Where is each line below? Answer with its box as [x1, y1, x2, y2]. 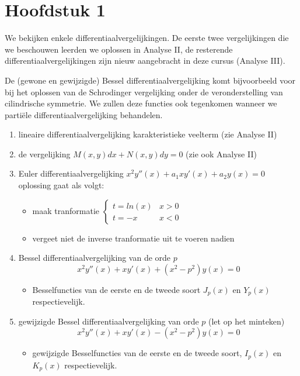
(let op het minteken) [208, 315, 285, 327]
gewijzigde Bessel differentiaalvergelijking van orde [18, 315, 199, 327]
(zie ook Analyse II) [186, 147, 257, 160]
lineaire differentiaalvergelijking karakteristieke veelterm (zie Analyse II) [18, 128, 277, 140]
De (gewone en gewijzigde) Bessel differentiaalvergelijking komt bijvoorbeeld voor [5, 74, 296, 86]
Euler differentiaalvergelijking [18, 167, 124, 180]
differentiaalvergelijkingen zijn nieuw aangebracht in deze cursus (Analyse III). [5, 54, 285, 67]
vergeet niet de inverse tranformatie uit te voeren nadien [32, 232, 235, 244]
